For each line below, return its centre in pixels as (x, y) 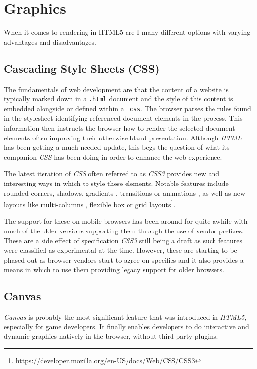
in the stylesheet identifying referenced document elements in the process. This (123, 118)
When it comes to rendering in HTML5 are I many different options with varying (127, 32)
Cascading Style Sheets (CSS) (82, 68)
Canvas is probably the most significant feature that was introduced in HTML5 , (125, 317)
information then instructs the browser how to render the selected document (120, 128)
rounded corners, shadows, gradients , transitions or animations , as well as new (125, 193)
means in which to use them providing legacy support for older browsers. (114, 269)
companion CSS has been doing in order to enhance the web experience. (113, 157)
